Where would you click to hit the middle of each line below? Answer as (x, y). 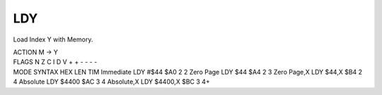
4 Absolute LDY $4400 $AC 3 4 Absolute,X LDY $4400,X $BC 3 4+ (111, 82)
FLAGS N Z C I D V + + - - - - (55, 62)
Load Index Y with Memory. (53, 39)
